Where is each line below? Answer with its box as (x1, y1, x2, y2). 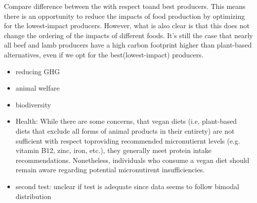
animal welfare (15, 83, 60, 93)
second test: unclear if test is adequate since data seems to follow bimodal (15, 181, 239, 191)
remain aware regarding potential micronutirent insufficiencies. (15, 164, 205, 175)
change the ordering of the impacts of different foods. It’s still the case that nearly (4, 30, 253, 40)
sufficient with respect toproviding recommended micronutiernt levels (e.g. (15, 135, 240, 146)
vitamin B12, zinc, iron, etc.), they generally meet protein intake (15, 145, 212, 155)
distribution (15, 191, 51, 201)
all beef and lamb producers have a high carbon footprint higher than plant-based (4, 40, 252, 50)
